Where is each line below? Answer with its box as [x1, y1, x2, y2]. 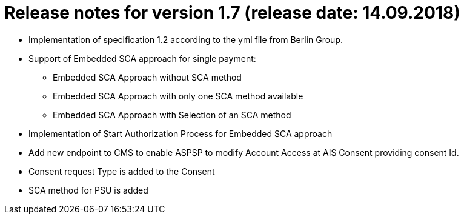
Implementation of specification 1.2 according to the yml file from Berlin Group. [28, 34, 343, 45]
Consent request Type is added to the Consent [28, 166, 215, 177]
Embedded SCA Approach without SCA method [53, 72, 242, 83]
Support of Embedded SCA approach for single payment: [28, 53, 256, 64]
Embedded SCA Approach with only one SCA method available [53, 90, 303, 101]
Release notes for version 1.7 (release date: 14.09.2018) [4, 2, 460, 23]
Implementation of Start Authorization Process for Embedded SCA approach [28, 128, 333, 139]
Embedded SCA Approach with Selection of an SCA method [53, 109, 291, 120]
